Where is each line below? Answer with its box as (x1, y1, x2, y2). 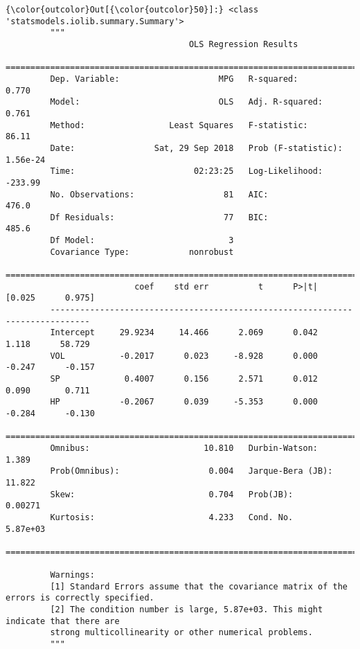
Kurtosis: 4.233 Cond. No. (50, 512, 294, 522)
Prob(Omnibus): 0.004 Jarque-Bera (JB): (50, 466, 333, 477)
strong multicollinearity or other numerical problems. (50, 628, 313, 638)
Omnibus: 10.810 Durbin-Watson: (50, 443, 318, 453)
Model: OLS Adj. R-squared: (50, 97, 323, 107)
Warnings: (50, 570, 95, 580)
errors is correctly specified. (6, 593, 154, 603)
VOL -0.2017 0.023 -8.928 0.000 (50, 350, 318, 361)
